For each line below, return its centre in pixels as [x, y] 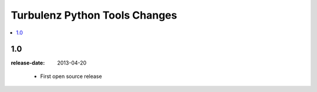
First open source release [71, 76]
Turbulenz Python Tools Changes [94, 15]
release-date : [28, 63]
